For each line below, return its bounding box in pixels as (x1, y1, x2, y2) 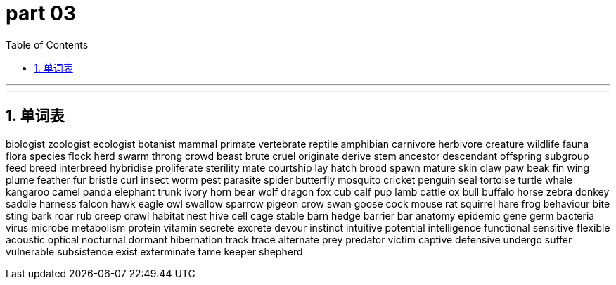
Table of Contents (6, 38, 89, 51)
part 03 (6, 1, 76, 25)
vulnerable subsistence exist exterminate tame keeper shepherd (6, 245, 303, 258)
